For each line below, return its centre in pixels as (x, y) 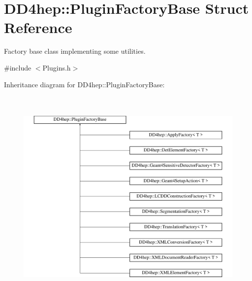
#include (18, 67)
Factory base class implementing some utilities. (75, 51)
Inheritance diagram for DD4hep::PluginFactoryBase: (84, 84)
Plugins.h (57, 67)
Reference (38, 27)
